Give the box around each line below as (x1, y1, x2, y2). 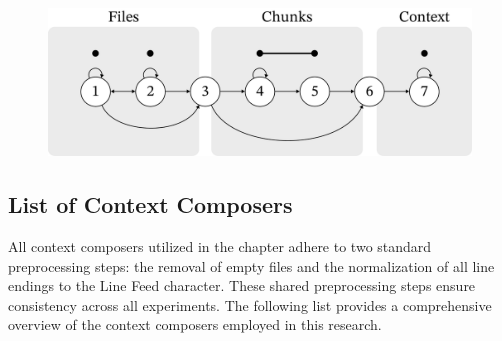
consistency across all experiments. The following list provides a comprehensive (8, 294, 492, 315)
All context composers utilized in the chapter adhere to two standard (8, 236, 432, 257)
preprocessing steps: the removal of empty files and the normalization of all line (8, 255, 495, 276)
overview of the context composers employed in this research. (8, 314, 382, 335)
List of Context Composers (8, 189, 293, 220)
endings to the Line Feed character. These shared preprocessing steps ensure (8, 275, 476, 296)
